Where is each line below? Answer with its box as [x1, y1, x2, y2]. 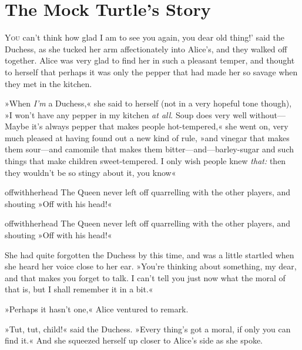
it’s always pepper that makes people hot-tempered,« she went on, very [31, 120, 288, 132]
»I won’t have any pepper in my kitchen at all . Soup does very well [5, 108, 247, 121]
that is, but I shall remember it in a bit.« [5, 283, 153, 295]
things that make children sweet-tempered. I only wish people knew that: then [5, 155, 286, 167]
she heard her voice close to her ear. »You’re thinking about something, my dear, [5, 260, 297, 272]
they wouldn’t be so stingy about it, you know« [5, 166, 176, 178]
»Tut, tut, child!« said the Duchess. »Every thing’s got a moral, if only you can [5, 322, 291, 335]
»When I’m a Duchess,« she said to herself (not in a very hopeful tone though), [5, 97, 292, 109]
